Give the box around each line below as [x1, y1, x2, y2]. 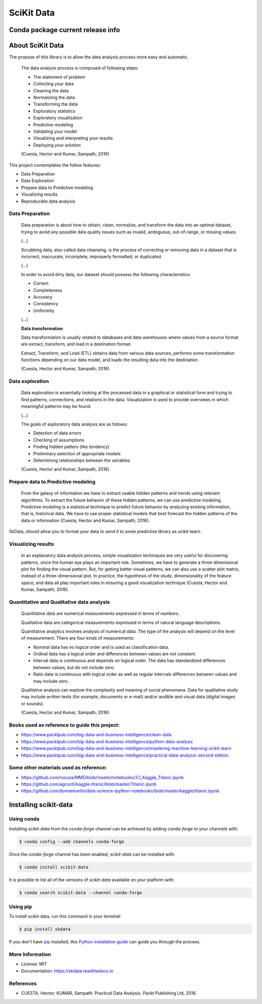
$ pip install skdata [19, 926, 71, 932]
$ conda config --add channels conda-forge [19, 839, 125, 844]
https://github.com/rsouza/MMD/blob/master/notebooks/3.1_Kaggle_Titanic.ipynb [21, 774, 184, 780]
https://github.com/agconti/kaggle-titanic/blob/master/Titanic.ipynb [21, 781, 157, 787]
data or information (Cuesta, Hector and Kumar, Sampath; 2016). [21, 518, 150, 523]
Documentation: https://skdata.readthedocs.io [21, 968, 114, 974]
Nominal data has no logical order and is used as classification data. [33, 644, 169, 650]
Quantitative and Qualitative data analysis [9, 598, 110, 605]
